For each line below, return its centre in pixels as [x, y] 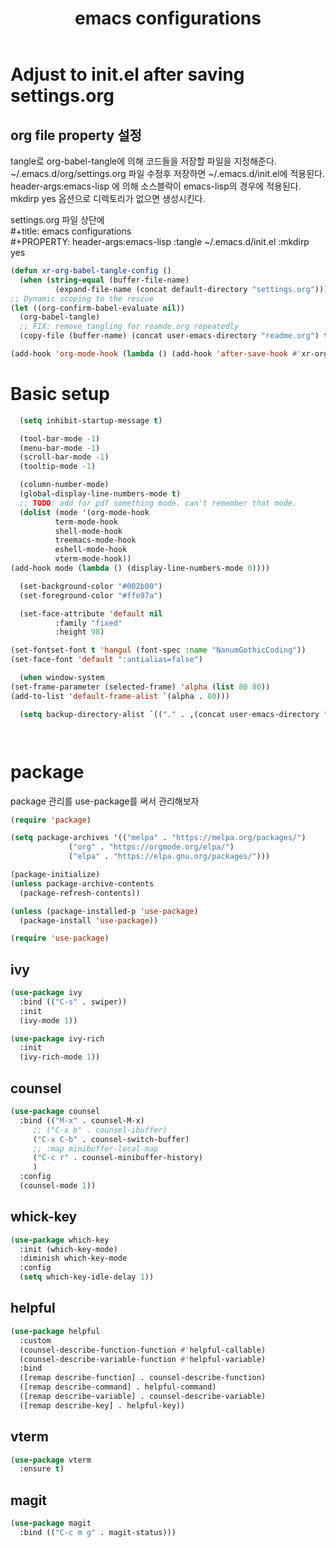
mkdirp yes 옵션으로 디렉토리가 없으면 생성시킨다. [108, 198]
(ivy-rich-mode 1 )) [60, 1057]
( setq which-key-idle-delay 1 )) [87, 1277]
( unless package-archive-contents [82, 883]
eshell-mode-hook [91, 550]
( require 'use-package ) [60, 938]
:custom [35, 1340]
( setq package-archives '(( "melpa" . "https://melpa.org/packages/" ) [158, 838]
